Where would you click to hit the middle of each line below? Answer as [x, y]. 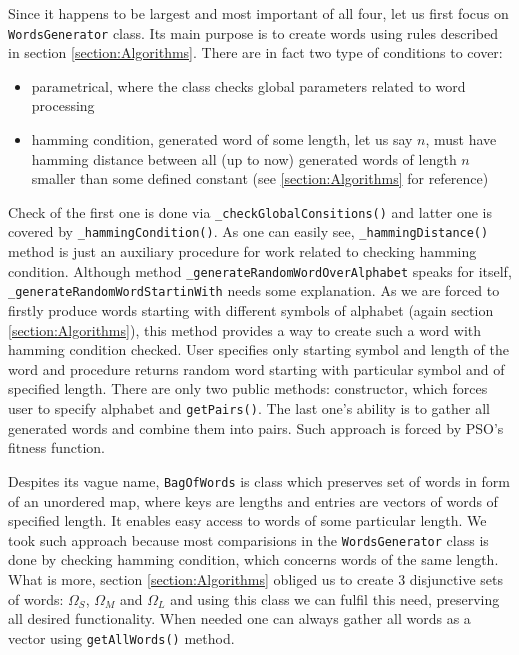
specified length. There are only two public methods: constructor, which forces [248, 388]
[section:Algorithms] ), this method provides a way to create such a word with [245, 329]
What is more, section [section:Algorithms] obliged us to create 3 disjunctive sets [255, 578]
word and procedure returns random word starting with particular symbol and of [256, 368]
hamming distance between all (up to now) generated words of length [244, 158]
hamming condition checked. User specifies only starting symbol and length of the [258, 349]
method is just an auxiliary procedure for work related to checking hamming [242, 251]
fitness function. [57, 447]
